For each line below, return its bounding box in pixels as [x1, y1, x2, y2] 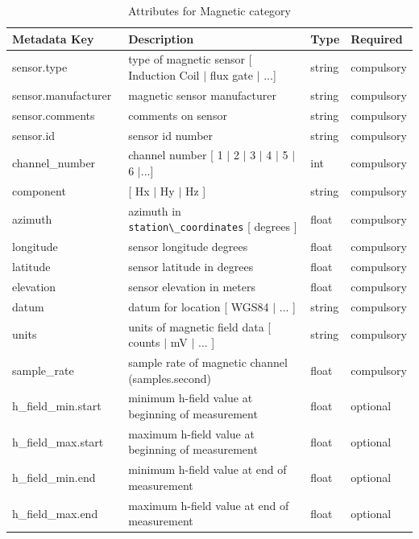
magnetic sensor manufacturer [128, 86, 276, 103]
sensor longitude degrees [128, 238, 248, 255]
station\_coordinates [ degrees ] [128, 218, 297, 235]
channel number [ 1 [128, 146, 223, 163]
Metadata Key [12, 30, 94, 47]
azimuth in [128, 202, 181, 219]
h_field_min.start [12, 397, 102, 414]
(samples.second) [128, 369, 212, 386]
